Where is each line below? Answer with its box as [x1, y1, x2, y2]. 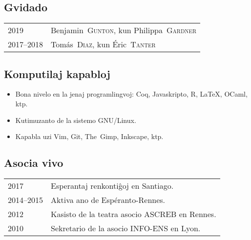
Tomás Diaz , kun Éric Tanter [51, 39, 156, 50]
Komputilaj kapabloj [4, 66, 110, 81]
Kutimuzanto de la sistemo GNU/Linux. [15, 115, 136, 125]
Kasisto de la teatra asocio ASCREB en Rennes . [51, 208, 216, 220]
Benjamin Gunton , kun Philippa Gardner [51, 24, 197, 36]
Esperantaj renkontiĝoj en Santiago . [51, 180, 174, 191]
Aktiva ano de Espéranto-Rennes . [51, 194, 166, 205]
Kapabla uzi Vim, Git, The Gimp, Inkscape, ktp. [15, 131, 164, 141]
